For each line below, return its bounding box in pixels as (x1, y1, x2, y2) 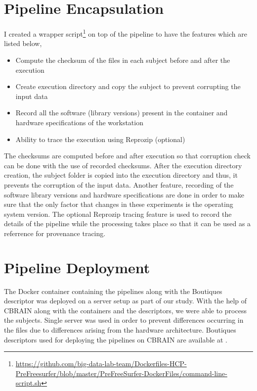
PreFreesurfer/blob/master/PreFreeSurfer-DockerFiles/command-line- (15, 368, 227, 378)
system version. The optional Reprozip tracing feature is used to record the (4, 208, 232, 219)
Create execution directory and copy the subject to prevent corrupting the (15, 81, 241, 92)
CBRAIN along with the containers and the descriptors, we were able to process (4, 305, 247, 315)
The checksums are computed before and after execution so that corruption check (4, 150, 251, 161)
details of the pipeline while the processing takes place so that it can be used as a (4, 218, 251, 229)
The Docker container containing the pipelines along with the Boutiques (4, 286, 222, 296)
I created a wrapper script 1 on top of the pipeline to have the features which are (4, 27, 247, 39)
